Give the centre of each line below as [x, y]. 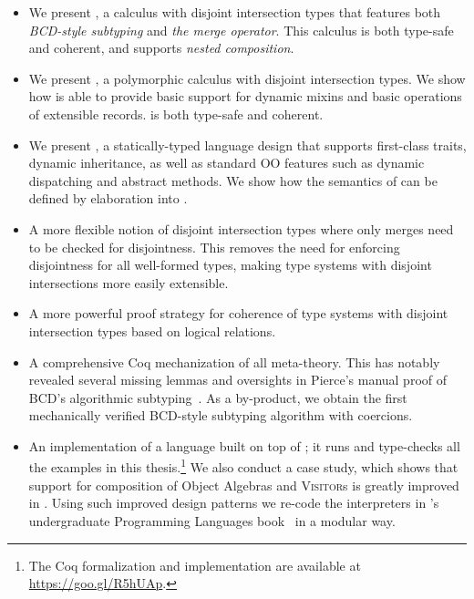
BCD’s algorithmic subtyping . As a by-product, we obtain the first [218, 397]
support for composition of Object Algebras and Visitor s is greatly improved [244, 485]
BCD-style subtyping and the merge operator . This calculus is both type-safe [241, 30]
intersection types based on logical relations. [152, 330]
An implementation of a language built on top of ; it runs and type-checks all [244, 445]
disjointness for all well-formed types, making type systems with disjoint [230, 265]
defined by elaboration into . [108, 198]
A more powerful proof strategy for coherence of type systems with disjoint [238, 313]
